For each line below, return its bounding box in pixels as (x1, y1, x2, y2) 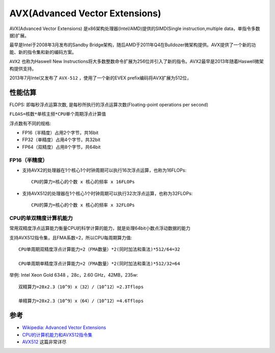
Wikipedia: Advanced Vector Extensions (22, 324, 106, 331)
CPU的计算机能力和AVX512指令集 (22, 332, 93, 338)
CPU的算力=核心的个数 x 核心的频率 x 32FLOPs (31, 202, 135, 208)
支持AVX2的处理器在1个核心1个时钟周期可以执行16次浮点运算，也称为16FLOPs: (22, 167, 187, 173)
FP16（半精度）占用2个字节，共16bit (22, 129, 99, 135)
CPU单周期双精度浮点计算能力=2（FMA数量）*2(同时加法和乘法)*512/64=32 (18, 246, 180, 252)
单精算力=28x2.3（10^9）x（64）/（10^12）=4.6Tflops (18, 298, 144, 304)
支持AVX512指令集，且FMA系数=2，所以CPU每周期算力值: (9, 234, 132, 240)
